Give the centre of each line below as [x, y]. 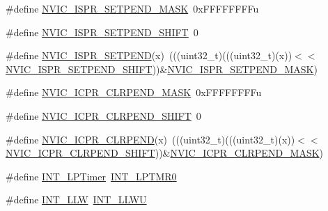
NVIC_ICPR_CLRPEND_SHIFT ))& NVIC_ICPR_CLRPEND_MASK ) [165, 153]
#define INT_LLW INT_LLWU [76, 200]
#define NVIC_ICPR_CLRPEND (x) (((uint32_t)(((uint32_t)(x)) [150, 139]
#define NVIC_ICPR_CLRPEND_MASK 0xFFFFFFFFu [134, 92]
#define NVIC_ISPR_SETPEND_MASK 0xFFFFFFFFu [132, 8]
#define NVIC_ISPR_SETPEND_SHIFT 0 [102, 32]
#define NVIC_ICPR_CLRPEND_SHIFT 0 [103, 115]
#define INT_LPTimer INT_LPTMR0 [91, 176]
